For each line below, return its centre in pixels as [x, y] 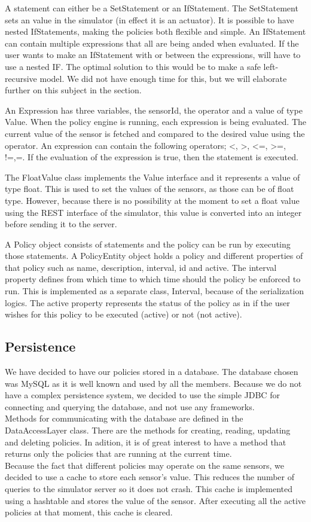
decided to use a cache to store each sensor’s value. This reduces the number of [150, 477]
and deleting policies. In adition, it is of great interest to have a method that [146, 442]
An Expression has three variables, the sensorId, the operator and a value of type [154, 110]
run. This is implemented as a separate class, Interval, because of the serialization [155, 291]
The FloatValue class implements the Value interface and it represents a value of [153, 177]
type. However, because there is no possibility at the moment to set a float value [152, 200]
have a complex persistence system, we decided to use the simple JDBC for [142, 395]
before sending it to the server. [61, 224]
